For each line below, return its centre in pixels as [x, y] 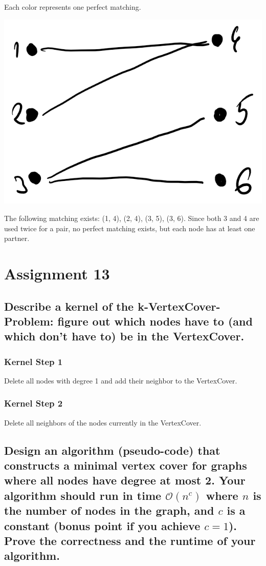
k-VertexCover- [179, 306]
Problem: [29, 321]
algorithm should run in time [83, 495]
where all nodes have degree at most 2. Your [125, 480]
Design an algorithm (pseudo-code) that [112, 450]
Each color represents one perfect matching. [73, 7]
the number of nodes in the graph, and [109, 510]
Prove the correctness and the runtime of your [130, 541]
